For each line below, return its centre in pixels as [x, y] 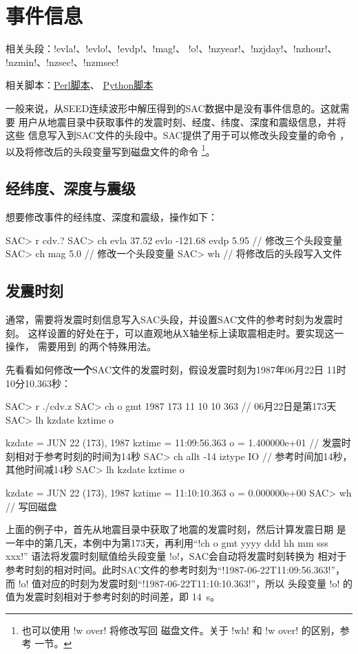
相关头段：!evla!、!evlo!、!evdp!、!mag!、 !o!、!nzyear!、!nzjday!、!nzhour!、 [171, 48]
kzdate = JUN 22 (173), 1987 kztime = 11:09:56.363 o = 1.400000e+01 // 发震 [173, 443]
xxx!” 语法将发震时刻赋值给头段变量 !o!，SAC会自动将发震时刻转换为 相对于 [176, 556]
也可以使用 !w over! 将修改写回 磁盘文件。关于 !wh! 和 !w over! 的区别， [181, 630]
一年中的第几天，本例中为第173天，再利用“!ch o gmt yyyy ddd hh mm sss [167, 542]
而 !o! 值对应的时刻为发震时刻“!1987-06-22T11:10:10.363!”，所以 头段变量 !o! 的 [179, 583]
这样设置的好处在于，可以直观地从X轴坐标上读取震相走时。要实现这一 [186, 333]
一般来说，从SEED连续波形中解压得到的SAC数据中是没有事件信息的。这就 [173, 108]
